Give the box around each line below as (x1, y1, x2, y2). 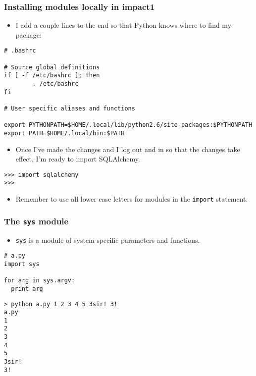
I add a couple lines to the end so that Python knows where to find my (15, 20, 232, 30)
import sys (4, 260, 40, 268)
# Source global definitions (4, 63, 100, 71)
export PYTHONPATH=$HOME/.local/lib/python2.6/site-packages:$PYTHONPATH (4, 121, 253, 129)
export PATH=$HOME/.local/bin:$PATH (4, 129, 125, 137)
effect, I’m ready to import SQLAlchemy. (15, 154, 140, 164)
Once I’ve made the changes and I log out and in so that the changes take (15, 144, 240, 154)
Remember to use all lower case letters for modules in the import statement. (15, 194, 248, 204)
